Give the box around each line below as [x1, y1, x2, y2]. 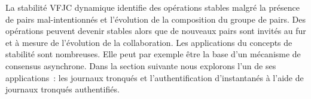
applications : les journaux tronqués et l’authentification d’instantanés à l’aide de [5, 71, 304, 83]
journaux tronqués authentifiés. [5, 83, 120, 95]
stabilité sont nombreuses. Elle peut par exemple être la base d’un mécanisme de [5, 48, 301, 60]
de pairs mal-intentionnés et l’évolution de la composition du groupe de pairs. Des [5, 13, 306, 25]
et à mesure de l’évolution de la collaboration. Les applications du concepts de [5, 36, 292, 48]
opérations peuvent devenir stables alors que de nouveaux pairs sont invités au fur [5, 24, 306, 37]
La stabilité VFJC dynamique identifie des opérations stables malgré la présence [5, 1, 300, 13]
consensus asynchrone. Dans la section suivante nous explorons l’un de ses [5, 59, 276, 72]
